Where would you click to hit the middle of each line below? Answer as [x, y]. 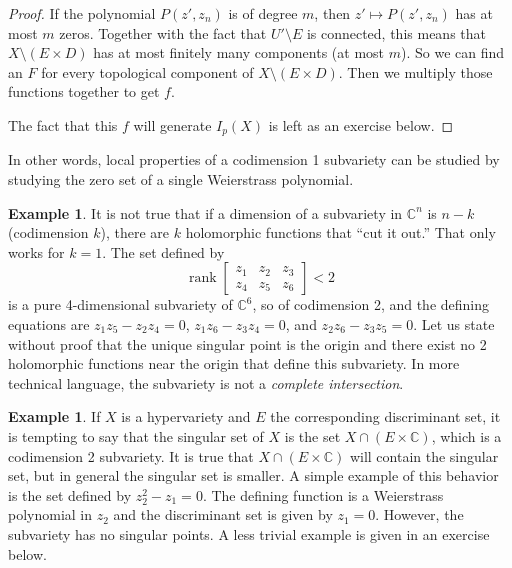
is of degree [263, 13]
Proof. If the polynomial [82, 13]
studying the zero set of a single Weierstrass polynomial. [181, 179]
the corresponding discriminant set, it [385, 416]
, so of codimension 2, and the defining [371, 304]
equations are [49, 323]
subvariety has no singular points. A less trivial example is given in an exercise [249, 533]
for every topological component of [147, 71]
